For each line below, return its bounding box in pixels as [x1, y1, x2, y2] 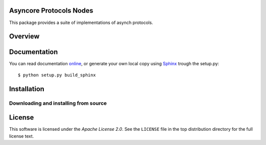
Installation [9, 85, 44, 93]
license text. [9, 133, 34, 139]
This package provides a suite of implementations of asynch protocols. [9, 20, 153, 25]
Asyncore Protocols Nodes [9, 6, 94, 15]
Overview [9, 32, 40, 41]
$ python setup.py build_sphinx [18, 72, 96, 78]
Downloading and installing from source [9, 99, 107, 106]
